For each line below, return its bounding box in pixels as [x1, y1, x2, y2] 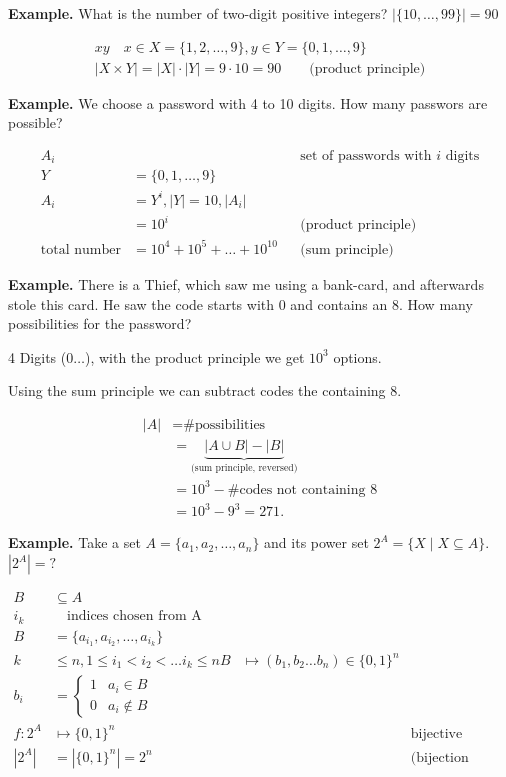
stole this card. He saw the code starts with [8, 293, 275, 314]
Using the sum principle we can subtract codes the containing [8, 380, 386, 401]
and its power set [264, 532, 369, 553]
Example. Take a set [8, 532, 141, 553]
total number [40, 242, 121, 257]
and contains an [290, 293, 388, 314]
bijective [410, 726, 463, 741]
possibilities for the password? [8, 313, 192, 334]
